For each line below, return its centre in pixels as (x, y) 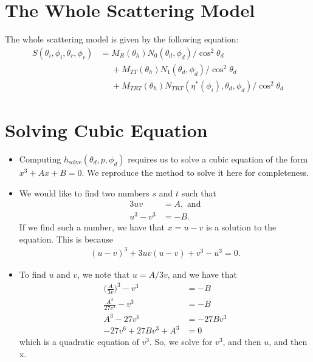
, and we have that (202, 274)
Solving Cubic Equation (106, 130)
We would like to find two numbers (84, 193)
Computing (40, 159)
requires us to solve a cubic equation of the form (218, 159)
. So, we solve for (181, 342)
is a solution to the (241, 227)
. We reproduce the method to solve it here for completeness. (195, 172)
